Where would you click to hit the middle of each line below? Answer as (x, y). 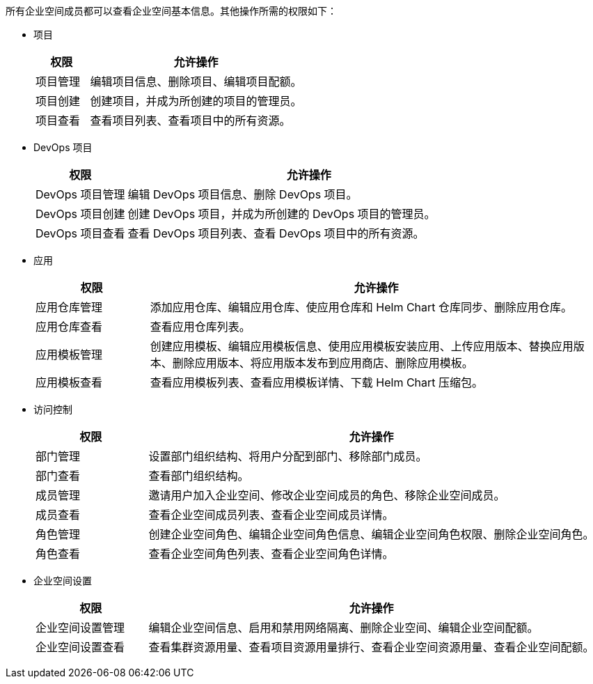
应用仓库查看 (69, 327)
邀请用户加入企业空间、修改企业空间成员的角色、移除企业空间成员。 (327, 495)
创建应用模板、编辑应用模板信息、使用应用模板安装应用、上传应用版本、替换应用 (362, 346)
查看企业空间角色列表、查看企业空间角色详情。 (271, 554)
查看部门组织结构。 (199, 476)
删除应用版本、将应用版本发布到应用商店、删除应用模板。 (323, 363)
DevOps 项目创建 (80, 214)
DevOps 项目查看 (80, 233)
